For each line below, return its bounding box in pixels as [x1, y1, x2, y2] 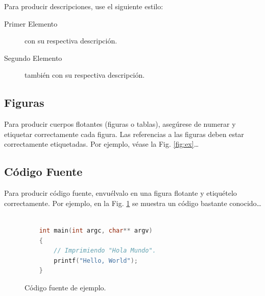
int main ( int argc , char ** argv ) [39, 226, 153, 234]
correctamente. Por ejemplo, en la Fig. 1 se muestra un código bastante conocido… [4, 197, 262, 208]
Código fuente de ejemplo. [25, 282, 106, 292]
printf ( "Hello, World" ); [54, 257, 138, 264]
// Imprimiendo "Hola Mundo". [54, 247, 156, 255]
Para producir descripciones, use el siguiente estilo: [4, 1, 163, 11]
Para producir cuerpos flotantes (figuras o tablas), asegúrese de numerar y [4, 119, 236, 129]
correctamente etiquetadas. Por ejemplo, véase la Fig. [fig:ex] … [4, 139, 199, 149]
